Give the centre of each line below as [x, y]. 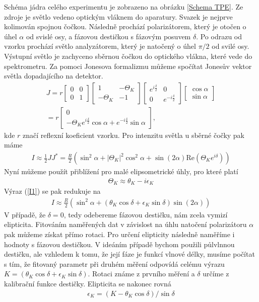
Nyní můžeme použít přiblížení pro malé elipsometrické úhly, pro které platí [121, 171]
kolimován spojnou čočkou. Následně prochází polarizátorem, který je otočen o [125, 26]
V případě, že [25, 214]
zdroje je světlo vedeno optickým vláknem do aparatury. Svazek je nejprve [118, 16]
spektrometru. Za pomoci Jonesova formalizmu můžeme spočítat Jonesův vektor [128, 66]
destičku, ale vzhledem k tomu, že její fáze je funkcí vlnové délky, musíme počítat [129, 254]
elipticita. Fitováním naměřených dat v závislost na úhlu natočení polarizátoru [125, 224]
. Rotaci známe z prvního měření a [141, 274]
